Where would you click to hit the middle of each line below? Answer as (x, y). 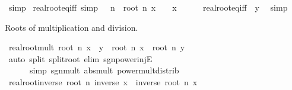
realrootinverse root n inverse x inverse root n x (103, 81)
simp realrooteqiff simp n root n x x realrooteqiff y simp (148, 7)
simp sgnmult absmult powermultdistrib (104, 70)
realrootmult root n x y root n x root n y (97, 47)
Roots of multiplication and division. (72, 27)
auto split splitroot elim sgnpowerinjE (80, 58)
